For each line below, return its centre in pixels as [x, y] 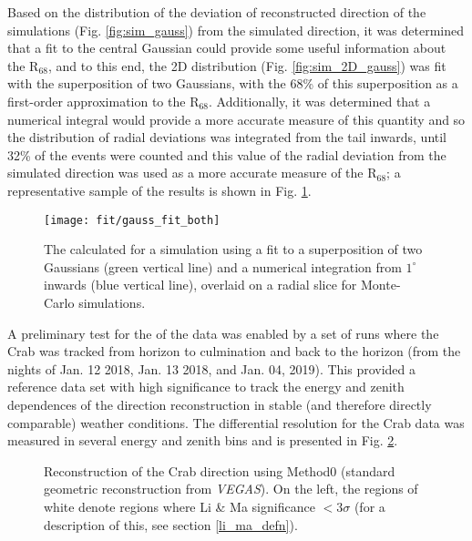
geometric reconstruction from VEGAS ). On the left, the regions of [231, 489]
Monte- [381, 285]
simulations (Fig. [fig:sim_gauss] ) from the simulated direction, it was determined [236, 30]
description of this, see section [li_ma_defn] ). [171, 524]
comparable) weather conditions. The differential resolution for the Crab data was [236, 422]
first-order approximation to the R [103, 101]
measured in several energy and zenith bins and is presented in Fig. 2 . [203, 440]
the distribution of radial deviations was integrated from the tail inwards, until [227, 137]
